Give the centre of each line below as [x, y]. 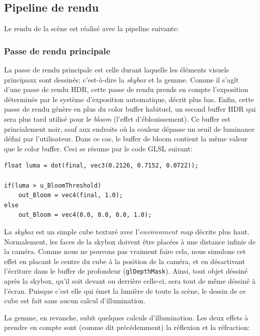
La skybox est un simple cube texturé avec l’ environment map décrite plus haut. [127, 231]
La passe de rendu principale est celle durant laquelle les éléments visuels [117, 70]
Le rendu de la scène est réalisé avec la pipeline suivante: [92, 28]
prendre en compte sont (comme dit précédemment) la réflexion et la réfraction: [127, 327]
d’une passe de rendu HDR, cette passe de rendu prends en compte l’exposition [126, 89]
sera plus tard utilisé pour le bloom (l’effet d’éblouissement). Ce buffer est [117, 118]
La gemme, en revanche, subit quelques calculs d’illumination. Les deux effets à [126, 317]
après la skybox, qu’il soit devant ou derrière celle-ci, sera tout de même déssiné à [130, 280]
